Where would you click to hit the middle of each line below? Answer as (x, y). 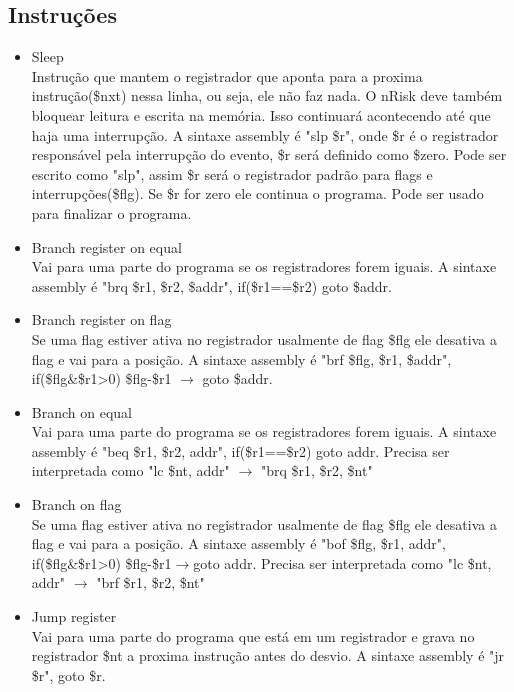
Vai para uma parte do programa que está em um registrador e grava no (253, 635)
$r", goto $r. (68, 674)
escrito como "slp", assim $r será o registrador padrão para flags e (232, 173)
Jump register (74, 616)
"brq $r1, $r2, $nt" (316, 470)
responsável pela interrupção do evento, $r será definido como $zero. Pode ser (269, 154)
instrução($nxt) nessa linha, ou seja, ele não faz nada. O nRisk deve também (267, 95)
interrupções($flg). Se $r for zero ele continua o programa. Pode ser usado (257, 193)
